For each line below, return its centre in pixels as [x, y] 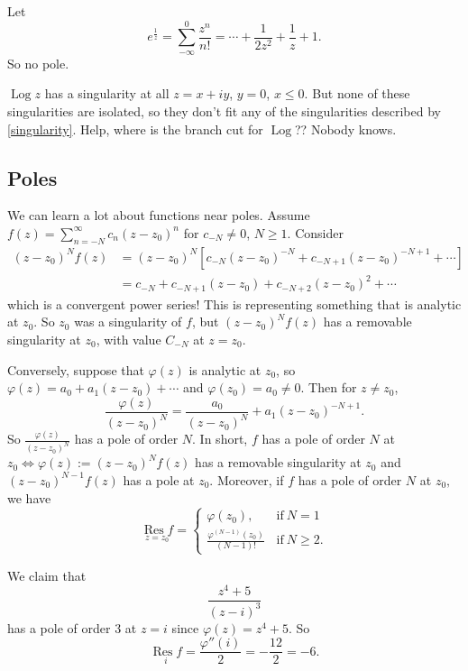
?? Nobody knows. [346, 129]
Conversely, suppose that [76, 369]
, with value [128, 339]
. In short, [220, 439]
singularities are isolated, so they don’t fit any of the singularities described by [224, 110]
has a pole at [159, 479]
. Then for [329, 387]
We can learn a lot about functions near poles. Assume [159, 215]
